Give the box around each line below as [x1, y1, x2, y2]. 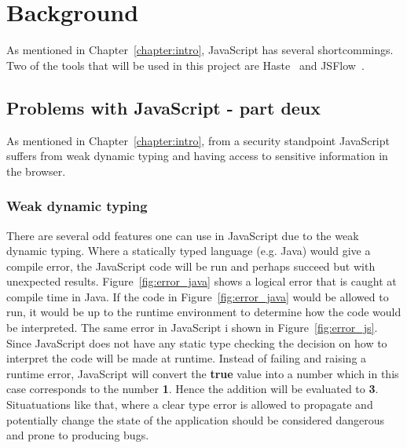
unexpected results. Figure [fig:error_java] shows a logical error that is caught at [6, 273, 397, 290]
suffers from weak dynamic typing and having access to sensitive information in [6, 148, 388, 164]
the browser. [6, 162, 66, 179]
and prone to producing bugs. [6, 427, 149, 443]
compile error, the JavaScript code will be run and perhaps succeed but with [6, 257, 376, 274]
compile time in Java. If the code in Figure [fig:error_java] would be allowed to [6, 288, 389, 304]
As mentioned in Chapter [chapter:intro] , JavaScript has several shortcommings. [6, 42, 394, 58]
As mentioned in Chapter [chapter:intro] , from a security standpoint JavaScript [6, 132, 390, 148]
